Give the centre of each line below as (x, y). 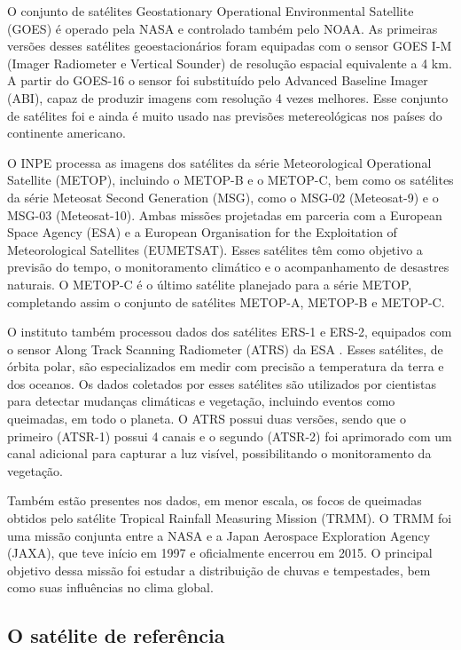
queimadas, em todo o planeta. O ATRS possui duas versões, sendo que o (207, 419)
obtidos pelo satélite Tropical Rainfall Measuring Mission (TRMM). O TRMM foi (230, 518)
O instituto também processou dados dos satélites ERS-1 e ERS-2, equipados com (230, 332)
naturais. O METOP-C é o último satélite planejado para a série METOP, (210, 284)
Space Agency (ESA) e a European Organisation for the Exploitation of (202, 232)
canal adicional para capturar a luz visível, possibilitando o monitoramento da (219, 453)
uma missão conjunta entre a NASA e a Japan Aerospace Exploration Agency (219, 535)
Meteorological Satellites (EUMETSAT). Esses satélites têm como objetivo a (215, 249)
